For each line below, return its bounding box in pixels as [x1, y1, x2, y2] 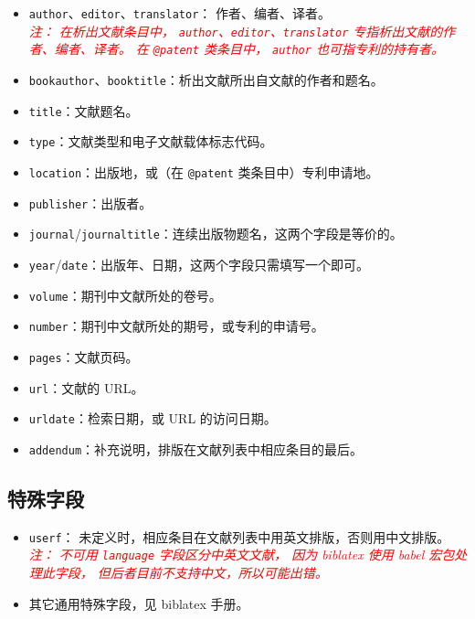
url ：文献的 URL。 [28, 378, 144, 397]
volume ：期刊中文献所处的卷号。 [28, 285, 222, 304]
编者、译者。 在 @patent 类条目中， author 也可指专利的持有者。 [54, 39, 444, 59]
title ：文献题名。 [28, 101, 139, 120]
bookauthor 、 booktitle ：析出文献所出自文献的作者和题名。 [28, 69, 384, 89]
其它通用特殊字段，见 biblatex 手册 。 [28, 593, 249, 613]
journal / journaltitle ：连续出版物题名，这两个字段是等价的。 [28, 224, 403, 243]
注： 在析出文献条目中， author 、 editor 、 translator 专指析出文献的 [28, 21, 443, 40]
